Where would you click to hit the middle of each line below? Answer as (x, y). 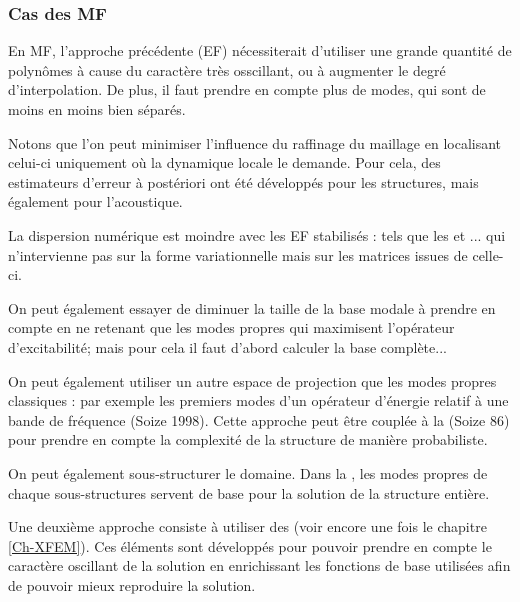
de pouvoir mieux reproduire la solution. (132, 584)
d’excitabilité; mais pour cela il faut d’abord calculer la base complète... (227, 346)
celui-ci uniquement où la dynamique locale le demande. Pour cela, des (224, 162)
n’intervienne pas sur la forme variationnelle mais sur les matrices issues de (238, 254)
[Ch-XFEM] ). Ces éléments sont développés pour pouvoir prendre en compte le (250, 545)
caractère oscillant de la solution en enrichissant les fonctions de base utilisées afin (259, 565)
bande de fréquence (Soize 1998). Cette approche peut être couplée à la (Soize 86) (259, 419)
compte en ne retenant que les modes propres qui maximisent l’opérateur (231, 327)
